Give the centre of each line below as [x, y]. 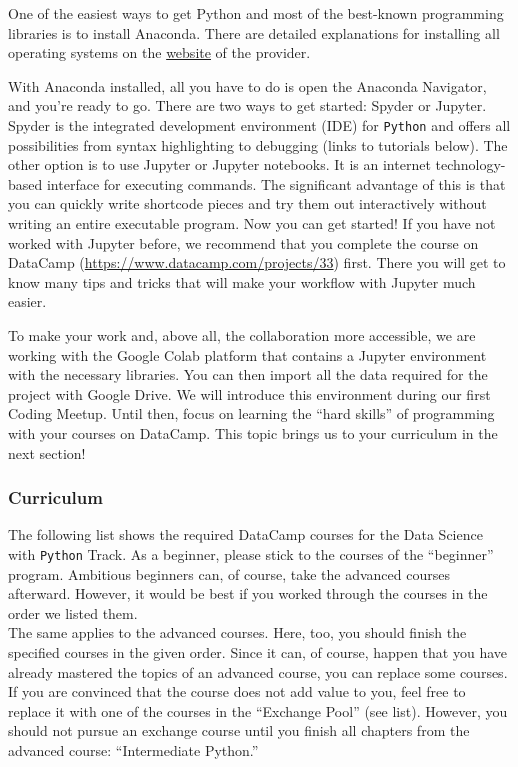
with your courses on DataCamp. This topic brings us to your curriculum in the [253, 432]
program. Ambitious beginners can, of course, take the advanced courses [229, 573]
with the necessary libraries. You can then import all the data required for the [248, 374]
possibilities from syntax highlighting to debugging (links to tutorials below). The [258, 144]
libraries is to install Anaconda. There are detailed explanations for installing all [254, 32]
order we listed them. [73, 612]
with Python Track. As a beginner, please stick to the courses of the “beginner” [251, 553]
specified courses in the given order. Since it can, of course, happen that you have [258, 651]
